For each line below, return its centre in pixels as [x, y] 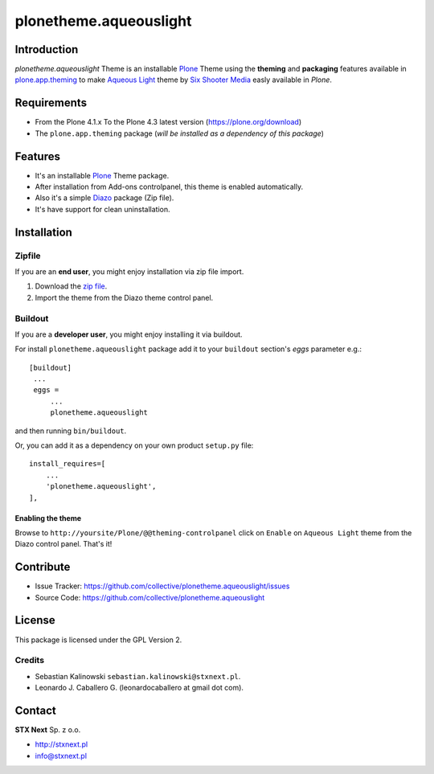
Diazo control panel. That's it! [63, 544]
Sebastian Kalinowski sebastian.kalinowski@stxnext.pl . [138, 676]
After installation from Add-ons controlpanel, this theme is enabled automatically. [169, 187]
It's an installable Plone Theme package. [102, 175]
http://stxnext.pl [61, 744]
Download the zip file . [71, 286]
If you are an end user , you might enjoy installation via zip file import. [129, 271]
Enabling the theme [48, 518]
